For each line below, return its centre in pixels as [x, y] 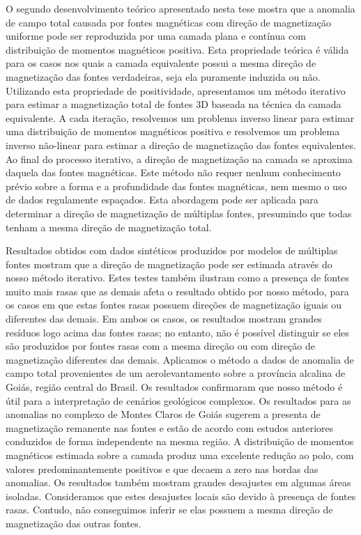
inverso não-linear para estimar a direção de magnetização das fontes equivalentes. [181, 145]
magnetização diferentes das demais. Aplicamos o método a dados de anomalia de [180, 359]
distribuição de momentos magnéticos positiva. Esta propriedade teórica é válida [177, 49]
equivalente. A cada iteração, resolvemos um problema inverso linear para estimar [180, 117]
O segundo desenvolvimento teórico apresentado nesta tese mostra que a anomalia [180, 8]
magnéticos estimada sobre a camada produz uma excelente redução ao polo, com [180, 455]
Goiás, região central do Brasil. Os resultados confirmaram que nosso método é [174, 387]
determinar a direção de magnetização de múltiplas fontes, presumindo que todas [179, 213]
